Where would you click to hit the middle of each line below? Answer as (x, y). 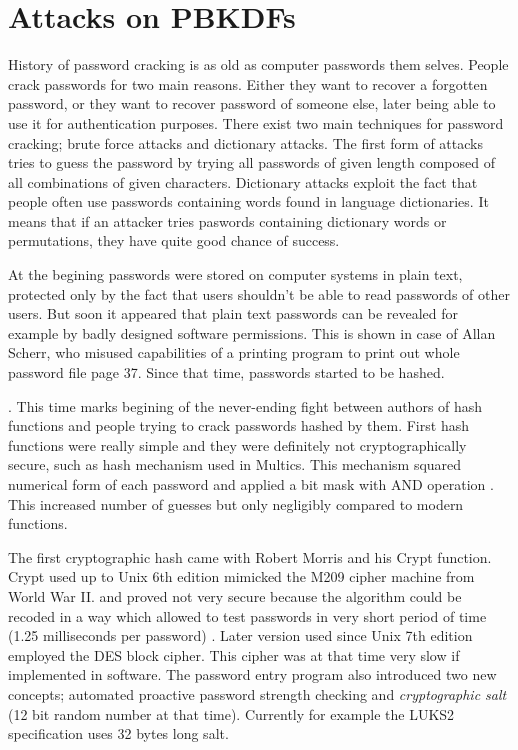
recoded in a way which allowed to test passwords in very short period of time (247, 615)
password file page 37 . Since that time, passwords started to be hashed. (226, 372)
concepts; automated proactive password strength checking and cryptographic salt (257, 693)
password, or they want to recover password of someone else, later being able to (252, 103)
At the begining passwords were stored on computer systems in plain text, (235, 274)
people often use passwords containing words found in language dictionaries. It (248, 201)
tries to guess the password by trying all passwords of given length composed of (251, 162)
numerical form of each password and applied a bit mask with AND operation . (251, 484)
